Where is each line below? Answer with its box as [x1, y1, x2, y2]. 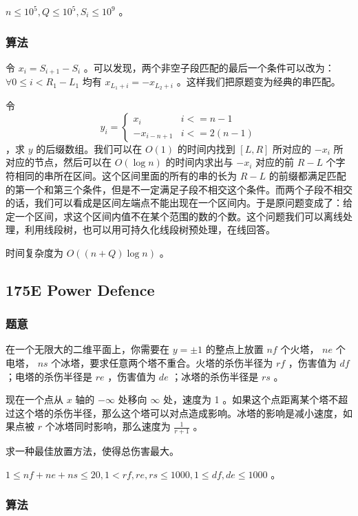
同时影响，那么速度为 [74, 419, 171, 433]
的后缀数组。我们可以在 [36, 141, 143, 155]
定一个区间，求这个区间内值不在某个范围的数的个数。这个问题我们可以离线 [6, 208, 343, 223]
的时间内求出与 [165, 155, 233, 169]
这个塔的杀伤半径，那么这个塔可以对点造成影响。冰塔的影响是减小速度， [14, 405, 343, 420]
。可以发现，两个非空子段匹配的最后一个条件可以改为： [83, 60, 335, 74]
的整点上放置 [205, 342, 264, 356]
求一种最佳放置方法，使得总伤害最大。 [6, 444, 179, 458]
